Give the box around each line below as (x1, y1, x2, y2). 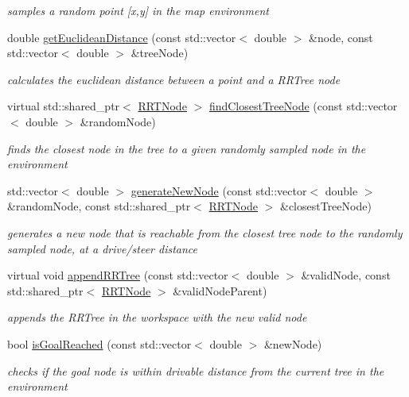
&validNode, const (301, 267, 391, 283)
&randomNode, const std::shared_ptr (7, 198, 191, 214)
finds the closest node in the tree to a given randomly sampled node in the (7, 140, 366, 156)
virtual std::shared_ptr (7, 98, 120, 114)
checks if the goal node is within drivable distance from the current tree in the (7, 362, 384, 379)
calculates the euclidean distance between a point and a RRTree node (7, 71, 341, 87)
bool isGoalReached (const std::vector (7, 335, 192, 352)
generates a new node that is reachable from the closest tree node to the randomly (7, 224, 403, 241)
